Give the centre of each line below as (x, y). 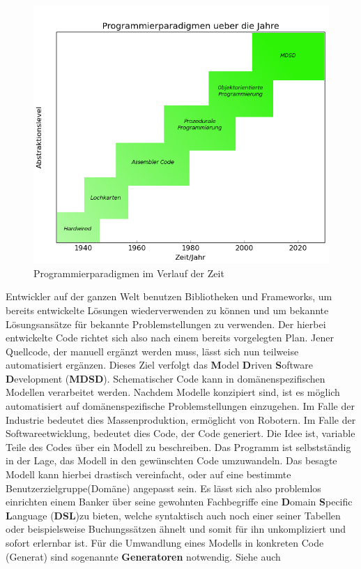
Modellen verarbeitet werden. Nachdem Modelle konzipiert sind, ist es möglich (173, 392)
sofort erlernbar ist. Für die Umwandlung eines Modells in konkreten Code (165, 543)
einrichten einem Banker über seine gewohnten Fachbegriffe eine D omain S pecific (179, 502)
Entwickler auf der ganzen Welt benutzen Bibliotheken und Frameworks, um (169, 296)
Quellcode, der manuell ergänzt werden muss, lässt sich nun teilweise (152, 351)
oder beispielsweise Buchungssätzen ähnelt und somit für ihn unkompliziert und (176, 529)
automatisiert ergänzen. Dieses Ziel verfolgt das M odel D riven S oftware (159, 365)
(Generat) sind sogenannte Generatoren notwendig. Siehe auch (143, 556)
